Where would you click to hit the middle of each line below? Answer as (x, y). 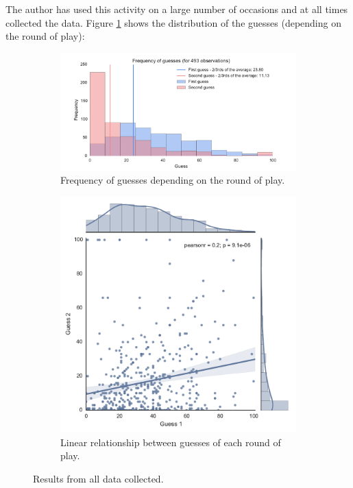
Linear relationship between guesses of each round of (171, 442)
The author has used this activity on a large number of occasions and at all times (177, 9)
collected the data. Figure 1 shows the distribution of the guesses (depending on (173, 22)
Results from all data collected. (98, 478)
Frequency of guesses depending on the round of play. (173, 180)
